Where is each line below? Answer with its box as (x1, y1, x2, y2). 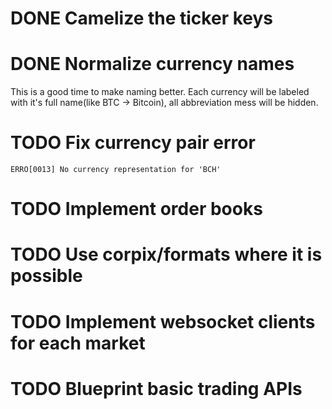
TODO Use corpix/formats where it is (10, 243, 323, 266)
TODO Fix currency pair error (10, 132, 256, 154)
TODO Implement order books (10, 198, 263, 221)
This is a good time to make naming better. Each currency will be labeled (10, 86, 310, 98)
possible (10, 265, 83, 287)
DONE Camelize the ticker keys (10, 7, 273, 30)
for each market (10, 332, 146, 354)
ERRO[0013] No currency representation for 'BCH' (10, 165, 222, 175)
